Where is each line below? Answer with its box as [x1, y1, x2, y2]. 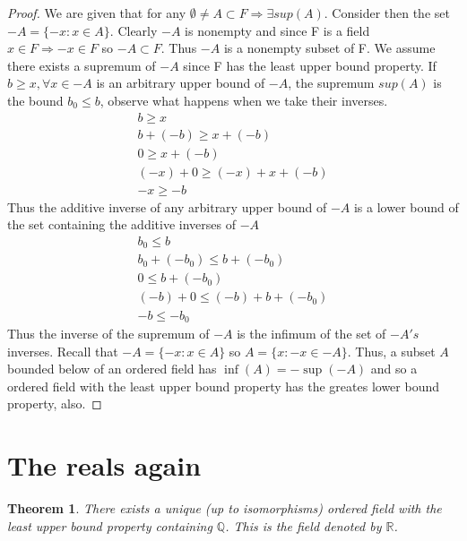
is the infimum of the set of [237, 323, 386, 342]
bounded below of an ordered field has [7, 359, 217, 378]
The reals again [7, 447, 202, 484]
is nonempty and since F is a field [185, 21, 370, 39]
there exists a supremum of [7, 56, 156, 74]
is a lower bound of [353, 197, 459, 216]
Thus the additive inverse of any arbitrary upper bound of [7, 197, 327, 216]
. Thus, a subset [347, 341, 436, 360]
